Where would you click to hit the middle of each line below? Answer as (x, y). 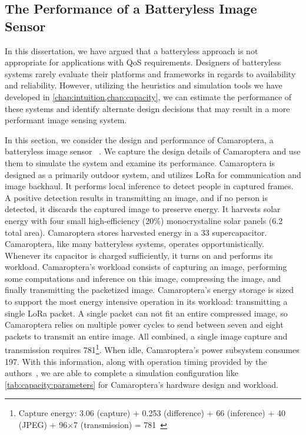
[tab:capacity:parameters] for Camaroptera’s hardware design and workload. (142, 384)
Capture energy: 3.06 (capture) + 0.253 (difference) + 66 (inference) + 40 (152, 413)
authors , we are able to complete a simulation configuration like (122, 373)
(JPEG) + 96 (43, 425)
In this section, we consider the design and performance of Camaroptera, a (139, 139)
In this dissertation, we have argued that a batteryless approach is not (132, 50)
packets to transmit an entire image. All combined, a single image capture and (146, 336)
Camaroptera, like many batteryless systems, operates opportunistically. (134, 244)
